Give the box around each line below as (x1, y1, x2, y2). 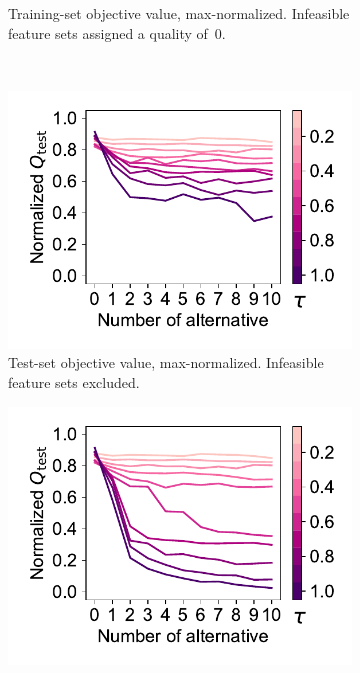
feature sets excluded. (8, 371, 140, 392)
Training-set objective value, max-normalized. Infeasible (8, 3, 350, 23)
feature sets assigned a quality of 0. (8, 22, 226, 43)
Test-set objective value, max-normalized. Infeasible (8, 352, 324, 373)
